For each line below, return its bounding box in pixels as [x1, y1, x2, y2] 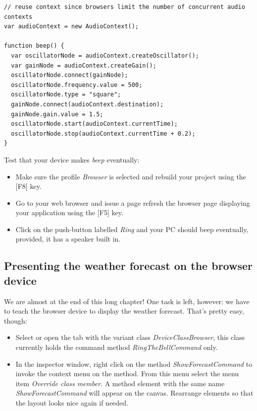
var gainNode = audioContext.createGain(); [11, 62, 156, 69]
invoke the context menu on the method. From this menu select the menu [15, 368, 239, 379]
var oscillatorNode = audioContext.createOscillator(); [11, 52, 199, 59]
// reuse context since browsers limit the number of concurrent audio [4, 3, 245, 10]
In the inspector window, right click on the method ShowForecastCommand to [15, 358, 253, 369]
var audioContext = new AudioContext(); [4, 23, 139, 30]
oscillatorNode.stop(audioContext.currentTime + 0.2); [11, 130, 196, 137]
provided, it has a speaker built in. [15, 234, 121, 244]
